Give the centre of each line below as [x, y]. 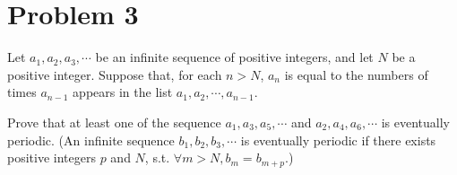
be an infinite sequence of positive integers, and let [234, 57]
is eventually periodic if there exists [338, 140]
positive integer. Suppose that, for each [115, 74]
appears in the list [123, 92]
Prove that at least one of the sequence [114, 122]
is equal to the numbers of [356, 74]
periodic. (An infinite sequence [91, 140]
